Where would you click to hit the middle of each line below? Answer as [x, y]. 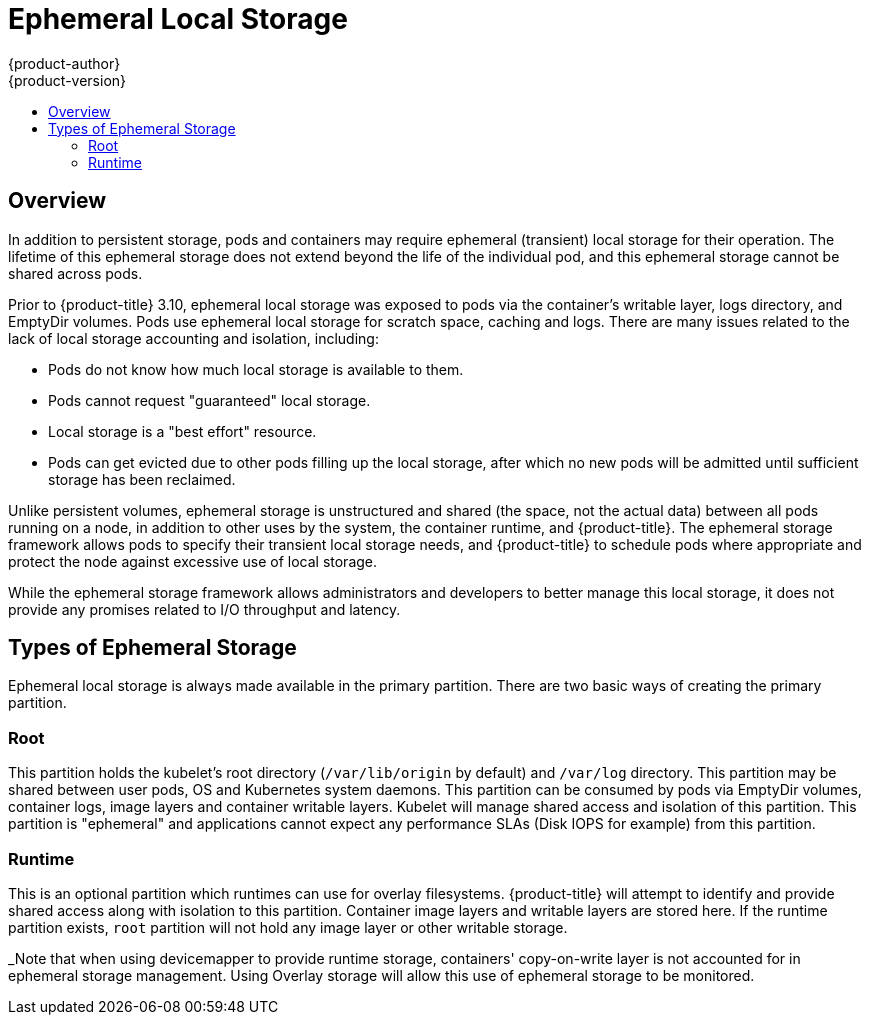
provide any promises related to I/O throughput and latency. [204, 609]
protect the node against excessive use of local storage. [193, 561]
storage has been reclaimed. [142, 479]
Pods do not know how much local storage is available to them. [256, 369]
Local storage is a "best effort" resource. [182, 431]
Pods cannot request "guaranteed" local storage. [209, 400]
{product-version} [67, 80]
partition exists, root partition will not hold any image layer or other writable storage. [288, 927]
